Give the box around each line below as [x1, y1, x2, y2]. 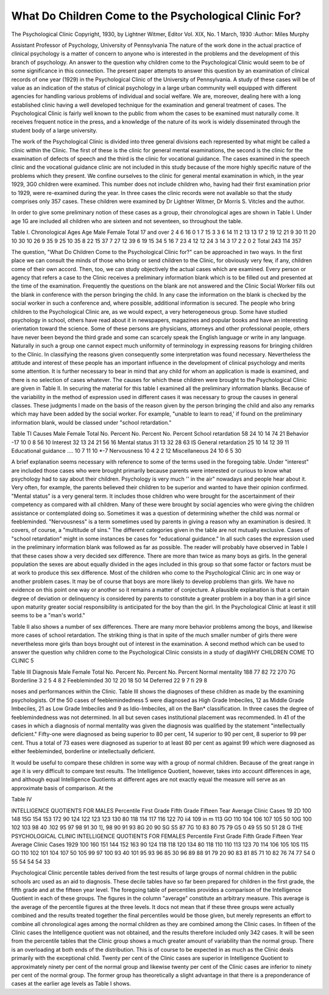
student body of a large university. [11, 127, 97, 134]
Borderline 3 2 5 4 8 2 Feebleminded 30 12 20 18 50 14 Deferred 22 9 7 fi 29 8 [11, 677, 207, 684]
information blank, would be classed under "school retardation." [11, 419, 172, 426]
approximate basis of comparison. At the [11, 784, 113, 791]
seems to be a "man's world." [11, 612, 85, 619]
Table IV [11, 796, 32, 803]
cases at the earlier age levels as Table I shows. [11, 980, 131, 987]
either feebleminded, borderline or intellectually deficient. [11, 748, 155, 755]
